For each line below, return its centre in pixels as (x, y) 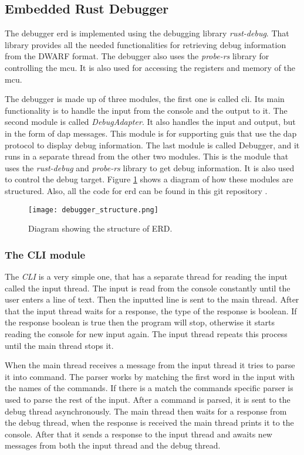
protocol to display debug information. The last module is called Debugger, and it (152, 145)
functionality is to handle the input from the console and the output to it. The (146, 110)
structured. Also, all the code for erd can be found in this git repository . (136, 190)
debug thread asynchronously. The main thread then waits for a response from (146, 411)
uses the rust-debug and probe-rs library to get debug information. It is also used (150, 167)
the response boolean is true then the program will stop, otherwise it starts (140, 322)
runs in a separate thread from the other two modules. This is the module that (147, 156)
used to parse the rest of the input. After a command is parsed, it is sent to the (148, 399)
